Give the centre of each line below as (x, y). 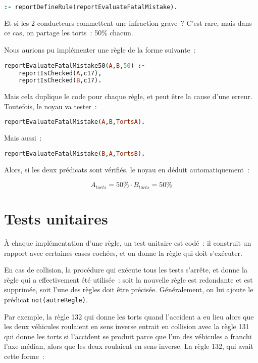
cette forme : (24, 356)
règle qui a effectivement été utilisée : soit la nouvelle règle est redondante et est (128, 279)
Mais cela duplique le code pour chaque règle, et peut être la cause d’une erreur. (128, 96)
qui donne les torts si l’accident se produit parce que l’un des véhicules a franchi (128, 336)
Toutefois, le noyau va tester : (50, 106)
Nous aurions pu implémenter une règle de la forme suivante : (100, 50)
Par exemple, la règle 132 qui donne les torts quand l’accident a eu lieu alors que (129, 316)
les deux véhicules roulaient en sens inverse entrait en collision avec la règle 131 (127, 326)
